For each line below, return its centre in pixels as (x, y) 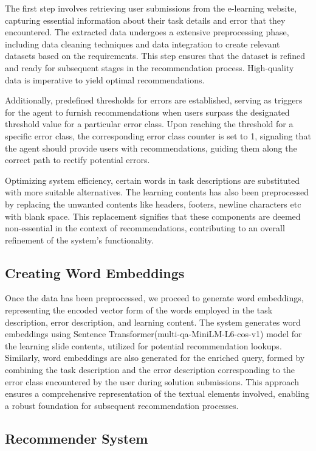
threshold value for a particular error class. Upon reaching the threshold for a (149, 124)
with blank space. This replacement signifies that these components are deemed (153, 216)
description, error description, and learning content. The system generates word (153, 322)
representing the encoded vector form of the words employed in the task (139, 310)
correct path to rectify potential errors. (77, 160)
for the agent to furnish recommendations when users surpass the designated (147, 112)
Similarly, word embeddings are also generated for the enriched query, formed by (155, 358)
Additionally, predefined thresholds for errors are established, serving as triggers (154, 100)
